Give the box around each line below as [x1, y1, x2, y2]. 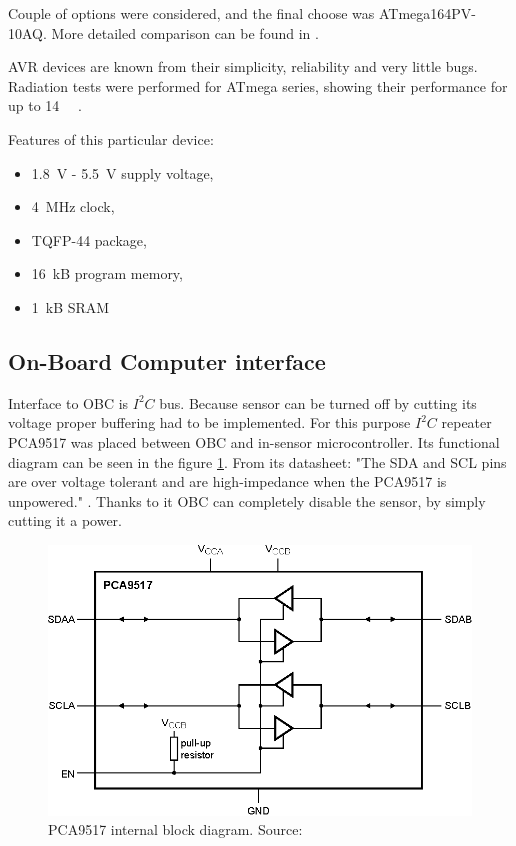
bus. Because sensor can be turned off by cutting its [159, 392, 477, 413]
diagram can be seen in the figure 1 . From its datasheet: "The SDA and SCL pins [8, 451, 507, 472]
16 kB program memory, [31, 263, 183, 284]
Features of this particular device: [8, 128, 214, 149]
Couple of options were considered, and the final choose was [8, 3, 375, 23]
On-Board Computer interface [8, 345, 326, 376]
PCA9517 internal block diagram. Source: [48, 819, 303, 840]
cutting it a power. [8, 510, 122, 531]
